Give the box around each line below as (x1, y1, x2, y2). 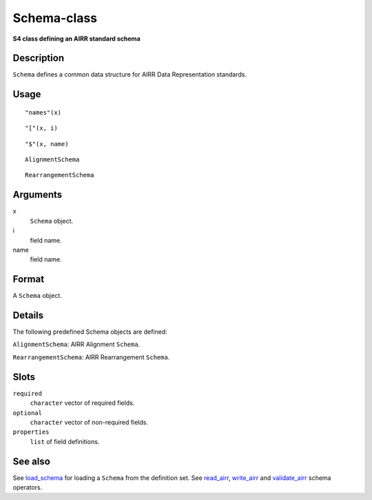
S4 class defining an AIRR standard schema (12, 34, 141, 43)
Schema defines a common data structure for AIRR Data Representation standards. (12, 70, 247, 79)
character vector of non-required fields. (30, 418, 148, 426)
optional (12, 409, 43, 417)
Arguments (12, 189, 63, 201)
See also (12, 455, 51, 467)
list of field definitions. (30, 437, 100, 446)
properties (12, 428, 50, 436)
